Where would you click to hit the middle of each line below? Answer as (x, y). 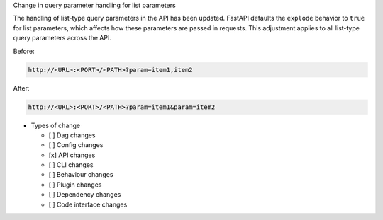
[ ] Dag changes (72, 135)
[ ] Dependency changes (85, 195)
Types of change (56, 125)
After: (21, 88)
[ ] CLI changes (71, 165)
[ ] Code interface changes (88, 204)
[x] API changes (72, 155)
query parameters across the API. (62, 38)
